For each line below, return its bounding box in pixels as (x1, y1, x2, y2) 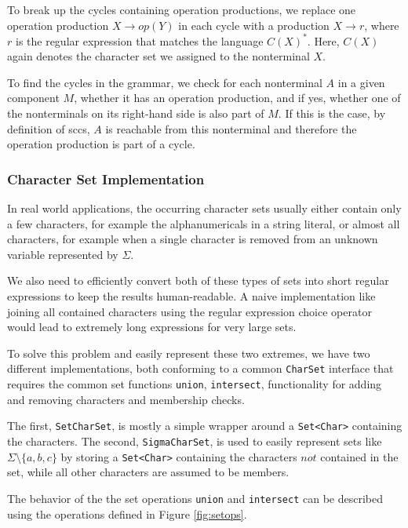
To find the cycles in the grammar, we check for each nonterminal (7, 74, 322, 90)
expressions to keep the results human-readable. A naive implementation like (7, 288, 376, 304)
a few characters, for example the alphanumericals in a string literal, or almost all (7, 215, 400, 231)
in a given (337, 74, 385, 90)
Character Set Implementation (7, 169, 205, 188)
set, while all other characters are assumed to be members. (7, 464, 290, 480)
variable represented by (7, 246, 118, 262)
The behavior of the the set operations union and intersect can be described (7, 490, 383, 506)
